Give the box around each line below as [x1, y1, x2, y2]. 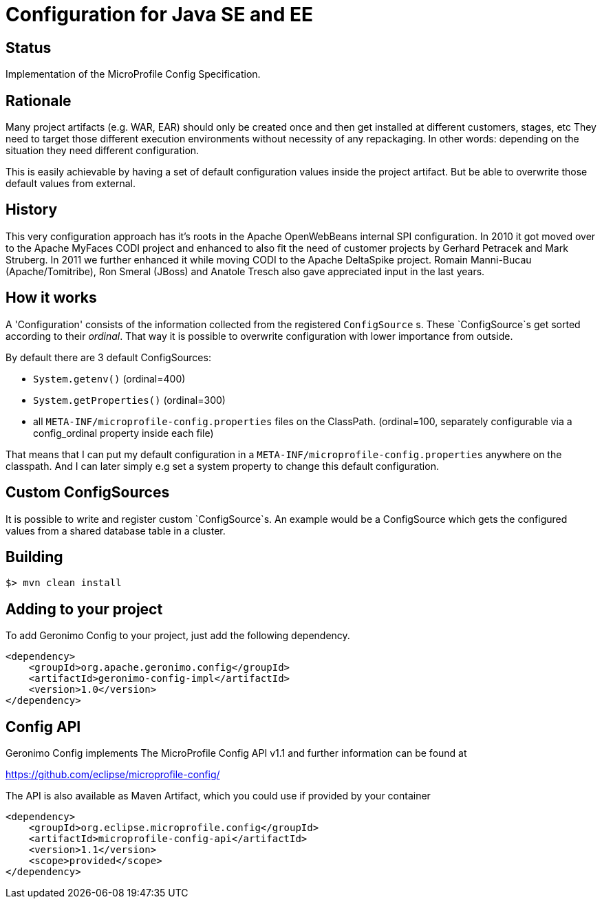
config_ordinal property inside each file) [33, 427, 214, 439]
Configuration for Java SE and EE [6, 3, 314, 26]
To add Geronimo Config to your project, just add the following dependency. [6, 629, 350, 642]
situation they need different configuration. [6, 144, 200, 157]
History [6, 201, 58, 219]
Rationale [6, 92, 72, 109]
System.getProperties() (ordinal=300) [33, 394, 226, 406]
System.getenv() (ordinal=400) [33, 372, 186, 385]
